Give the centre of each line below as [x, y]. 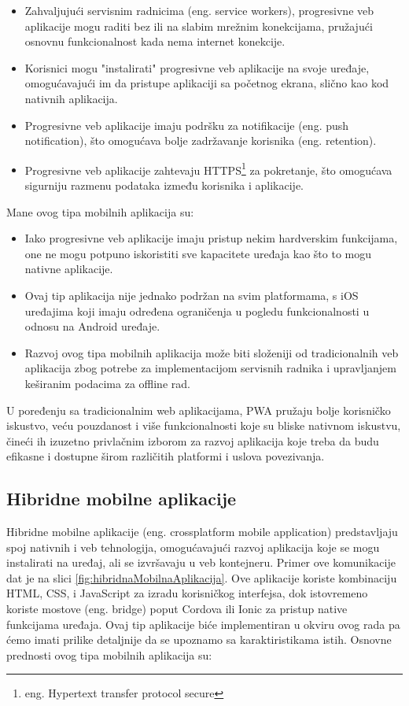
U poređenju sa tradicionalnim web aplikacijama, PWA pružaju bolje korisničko [199, 410]
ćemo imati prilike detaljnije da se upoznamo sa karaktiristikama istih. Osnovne [199, 639]
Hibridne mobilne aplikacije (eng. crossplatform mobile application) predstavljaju [202, 532]
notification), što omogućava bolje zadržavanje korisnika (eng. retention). [201, 140]
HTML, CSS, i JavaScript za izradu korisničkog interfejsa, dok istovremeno [187, 593]
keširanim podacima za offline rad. [107, 383]
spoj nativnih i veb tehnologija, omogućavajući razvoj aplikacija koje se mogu [193, 547]
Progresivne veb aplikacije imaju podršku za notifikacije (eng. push [187, 125]
